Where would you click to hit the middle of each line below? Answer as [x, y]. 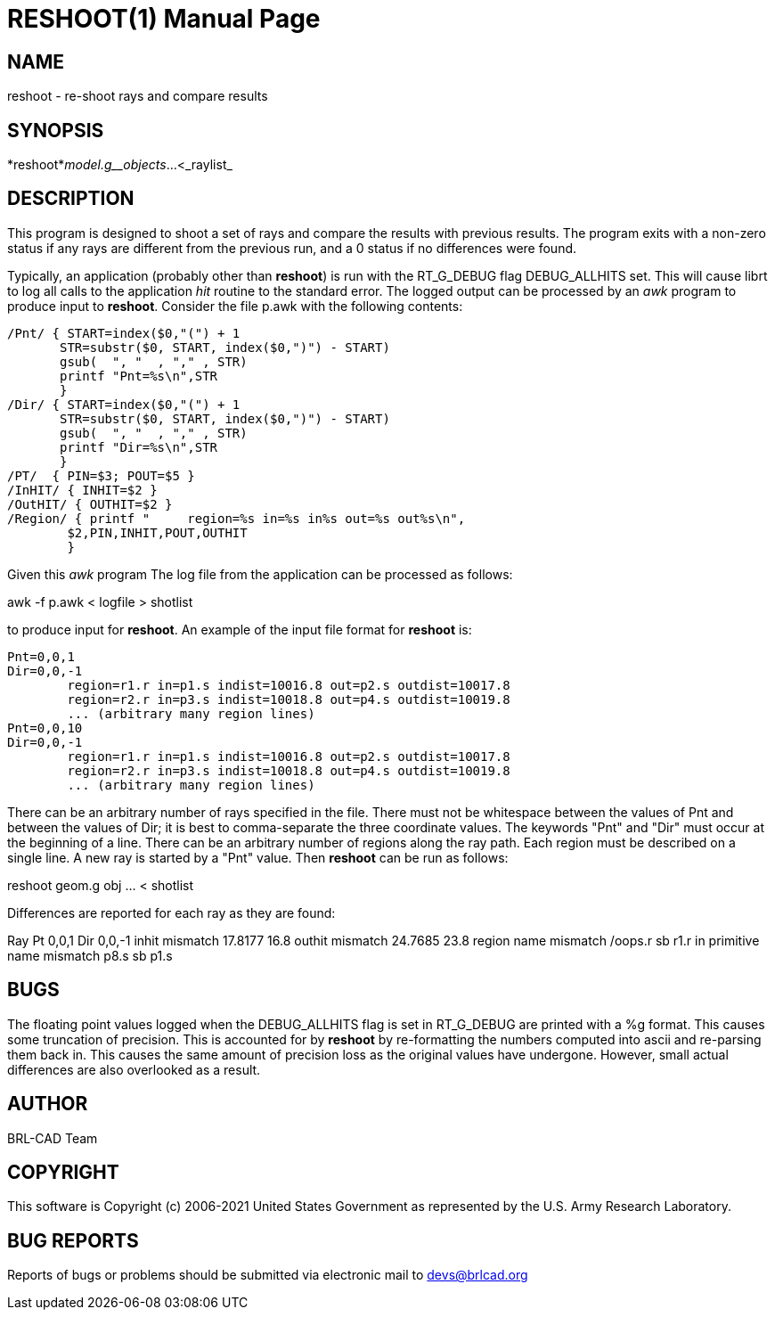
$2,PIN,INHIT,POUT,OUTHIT [157, 532]
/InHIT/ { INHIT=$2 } [82, 490]
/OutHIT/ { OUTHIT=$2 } [90, 504]
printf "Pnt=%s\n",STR [139, 376]
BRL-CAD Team [53, 1138]
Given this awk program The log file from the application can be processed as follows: [260, 574]
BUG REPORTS [73, 1240]
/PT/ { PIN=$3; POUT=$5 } [101, 475]
